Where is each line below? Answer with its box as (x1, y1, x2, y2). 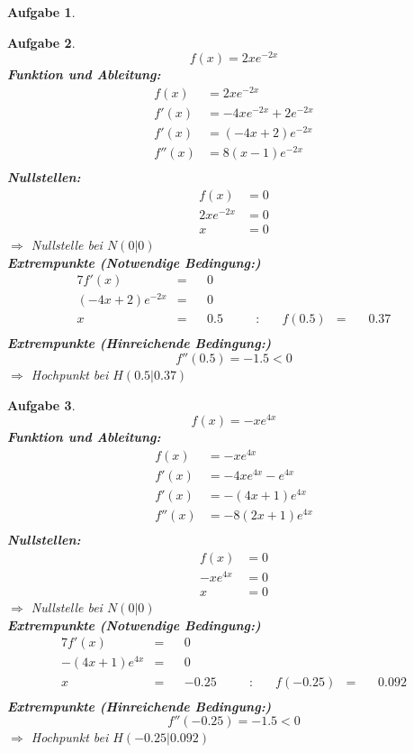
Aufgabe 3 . (7, 395, 76, 414)
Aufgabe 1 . (7, 3, 76, 21)
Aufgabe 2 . (7, 32, 76, 51)
